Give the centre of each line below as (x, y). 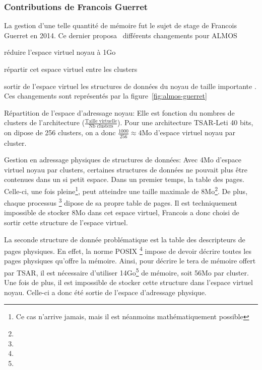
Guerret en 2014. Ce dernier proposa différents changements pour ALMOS (121, 35)
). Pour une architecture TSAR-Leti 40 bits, (185, 122)
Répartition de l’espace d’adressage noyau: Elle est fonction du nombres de (119, 112)
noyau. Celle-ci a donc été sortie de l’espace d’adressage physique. (105, 292)
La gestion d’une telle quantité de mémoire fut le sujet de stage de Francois (120, 25)
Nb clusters (101, 126)
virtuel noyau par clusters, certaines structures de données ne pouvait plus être (126, 169)
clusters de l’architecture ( (45, 122)
